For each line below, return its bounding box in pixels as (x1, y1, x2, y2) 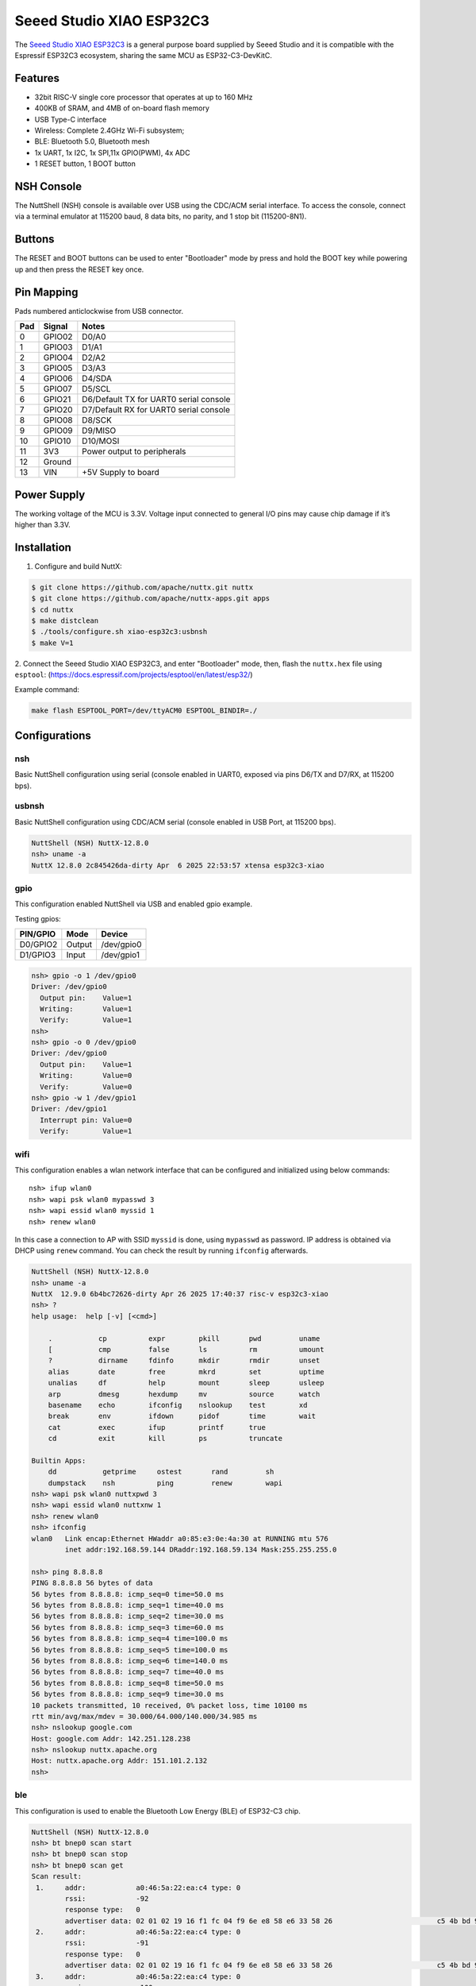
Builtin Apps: (31, 1456, 86, 1465)
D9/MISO (82, 425, 117, 436)
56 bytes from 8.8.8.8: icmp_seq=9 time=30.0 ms (31, 1690, 225, 1699)
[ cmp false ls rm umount (48, 1345, 324, 1354)
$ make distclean (31, 616, 99, 625)
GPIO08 (43, 415, 73, 426)
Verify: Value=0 (40, 1082, 132, 1092)
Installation (14, 540, 71, 554)
